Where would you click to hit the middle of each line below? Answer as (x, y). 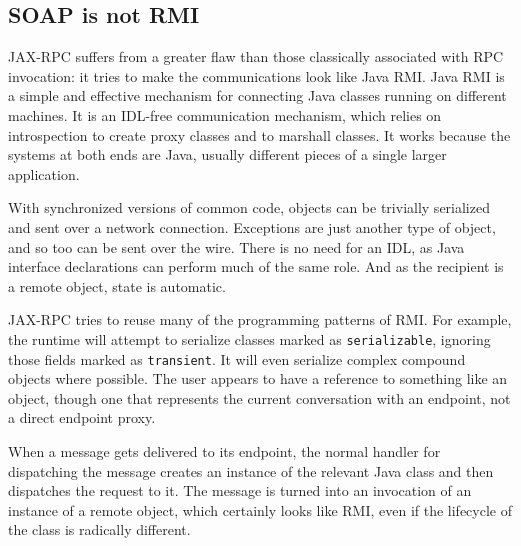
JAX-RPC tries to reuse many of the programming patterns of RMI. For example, (260, 319)
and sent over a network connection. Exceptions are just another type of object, (252, 226)
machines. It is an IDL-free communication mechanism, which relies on (225, 114)
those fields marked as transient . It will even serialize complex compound (237, 358)
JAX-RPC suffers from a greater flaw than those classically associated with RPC (256, 56)
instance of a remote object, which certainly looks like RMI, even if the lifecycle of (260, 509)
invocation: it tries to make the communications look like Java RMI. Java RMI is (256, 75)
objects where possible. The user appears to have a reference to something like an (258, 378)
